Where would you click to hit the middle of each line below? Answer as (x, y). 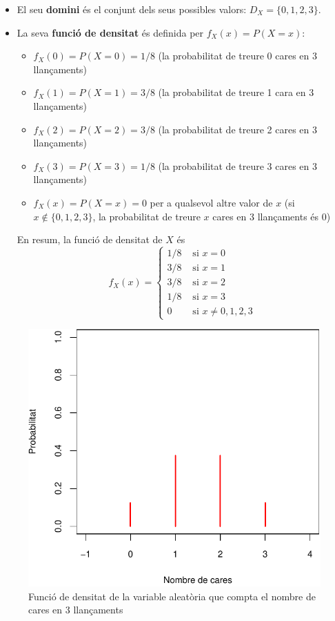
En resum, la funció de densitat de (90, 239)
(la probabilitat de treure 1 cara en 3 (236, 92)
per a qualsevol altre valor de (211, 202)
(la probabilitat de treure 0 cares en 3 (237, 56)
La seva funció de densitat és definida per (110, 32)
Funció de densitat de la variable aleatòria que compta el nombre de (172, 596)
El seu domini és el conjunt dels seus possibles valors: (132, 9)
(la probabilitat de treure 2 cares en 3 (237, 129)
